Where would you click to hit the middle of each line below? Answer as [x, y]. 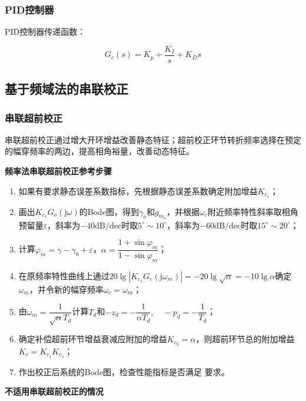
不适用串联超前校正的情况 [54, 391]
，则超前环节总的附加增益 [245, 339]
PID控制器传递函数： [45, 32]
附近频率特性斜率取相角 [253, 211]
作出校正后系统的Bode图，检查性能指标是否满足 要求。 [124, 371]
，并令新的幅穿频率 [66, 289]
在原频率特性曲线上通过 [64, 275]
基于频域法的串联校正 [66, 89]
